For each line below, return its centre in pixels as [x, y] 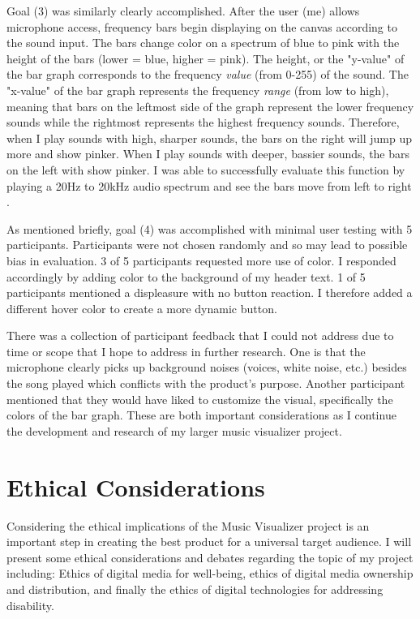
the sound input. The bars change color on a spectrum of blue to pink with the [203, 43]
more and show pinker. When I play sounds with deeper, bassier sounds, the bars [208, 154]
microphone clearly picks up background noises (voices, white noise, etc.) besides [207, 367]
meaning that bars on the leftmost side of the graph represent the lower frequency [210, 106]
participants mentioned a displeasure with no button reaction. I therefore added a [210, 292]
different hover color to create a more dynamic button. [142, 308]
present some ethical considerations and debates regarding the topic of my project [210, 557]
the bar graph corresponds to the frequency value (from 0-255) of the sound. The [208, 74]
